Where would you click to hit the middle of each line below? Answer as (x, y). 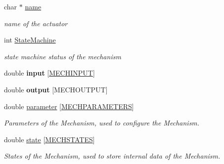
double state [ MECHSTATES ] (49, 139)
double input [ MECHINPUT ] (49, 73)
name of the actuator (36, 23)
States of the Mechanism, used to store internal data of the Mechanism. (112, 156)
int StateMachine (30, 40)
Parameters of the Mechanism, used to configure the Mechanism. (102, 123)
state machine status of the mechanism (63, 56)
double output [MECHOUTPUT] (56, 89)
